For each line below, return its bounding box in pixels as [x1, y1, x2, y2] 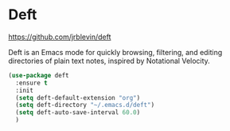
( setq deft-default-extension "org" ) [15, 93, 141, 101]
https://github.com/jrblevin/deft [8, 32, 111, 42]
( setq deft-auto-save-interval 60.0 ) [15, 109, 141, 117]
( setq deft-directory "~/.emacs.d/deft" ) [15, 101, 155, 109]
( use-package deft [8, 71, 69, 79]
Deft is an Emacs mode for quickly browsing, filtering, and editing [8, 47, 223, 57]
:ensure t [15, 78, 48, 87]
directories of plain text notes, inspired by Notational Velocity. [8, 56, 211, 65]
